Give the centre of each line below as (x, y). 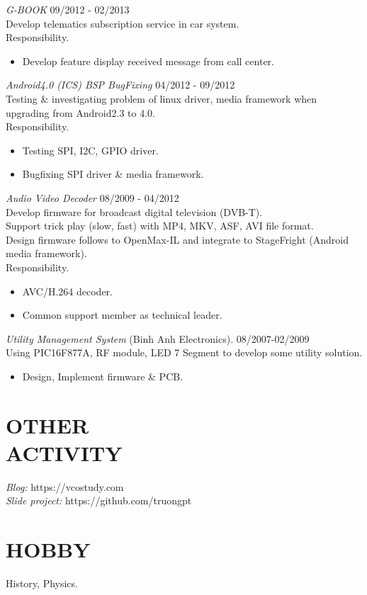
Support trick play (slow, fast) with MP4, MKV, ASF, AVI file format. (160, 226)
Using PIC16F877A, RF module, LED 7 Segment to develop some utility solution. (184, 352)
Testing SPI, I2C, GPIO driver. (90, 150)
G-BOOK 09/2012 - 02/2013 (68, 9)
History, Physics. (42, 583)
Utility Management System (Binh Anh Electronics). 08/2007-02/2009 (158, 338)
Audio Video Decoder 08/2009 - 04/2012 (92, 197)
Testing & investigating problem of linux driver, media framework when (162, 98)
